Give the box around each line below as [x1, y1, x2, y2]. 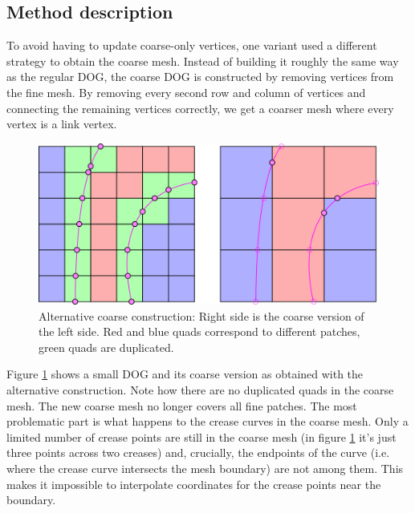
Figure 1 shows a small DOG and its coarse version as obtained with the [6, 366, 364, 382]
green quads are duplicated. [39, 338, 174, 355]
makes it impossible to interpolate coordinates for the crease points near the [6, 475, 381, 492]
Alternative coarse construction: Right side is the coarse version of [39, 307, 364, 324]
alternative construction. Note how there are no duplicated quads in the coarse [6, 382, 394, 398]
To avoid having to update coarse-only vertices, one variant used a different [6, 37, 377, 54]
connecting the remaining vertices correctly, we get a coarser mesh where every [6, 99, 394, 116]
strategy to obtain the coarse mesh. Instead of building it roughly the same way [6, 52, 399, 69]
